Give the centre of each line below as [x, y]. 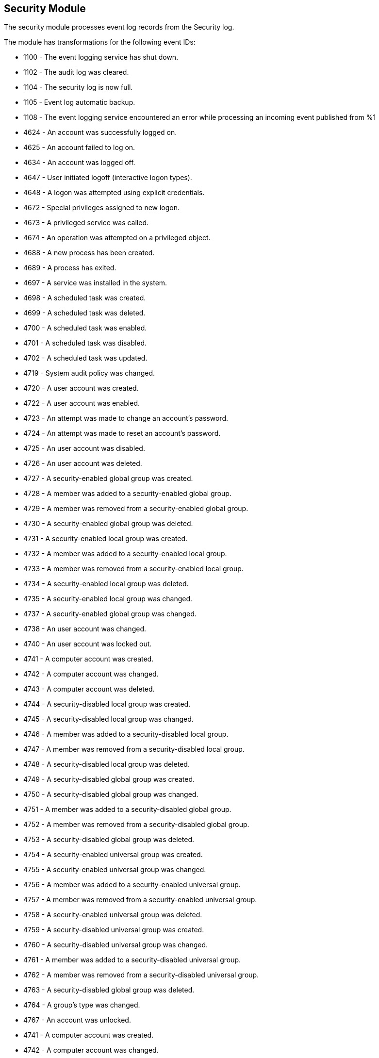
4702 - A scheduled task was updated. [85, 358]
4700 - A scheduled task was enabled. [85, 328]
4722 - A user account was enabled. [82, 403]
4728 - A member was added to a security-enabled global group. [127, 494]
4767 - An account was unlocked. [77, 1020]
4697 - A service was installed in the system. [95, 283]
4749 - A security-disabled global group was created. [109, 779]
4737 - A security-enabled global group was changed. [110, 614]
